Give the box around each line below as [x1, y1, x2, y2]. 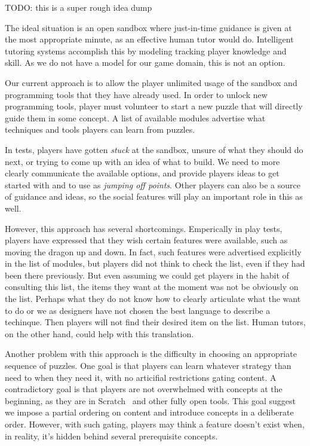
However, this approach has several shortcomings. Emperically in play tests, [5, 222, 283, 234]
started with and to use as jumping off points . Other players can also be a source [5, 178, 300, 191]
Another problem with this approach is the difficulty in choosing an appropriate [5, 347, 297, 360]
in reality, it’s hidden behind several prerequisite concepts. [5, 429, 218, 442]
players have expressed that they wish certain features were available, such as [5, 234, 288, 246]
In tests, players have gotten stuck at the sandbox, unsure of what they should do [5, 143, 303, 155]
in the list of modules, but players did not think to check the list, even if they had [5, 257, 305, 270]
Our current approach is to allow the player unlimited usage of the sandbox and [5, 76, 297, 88]
